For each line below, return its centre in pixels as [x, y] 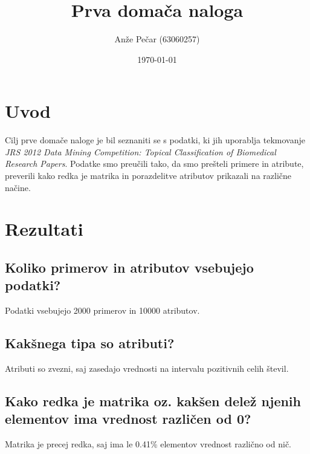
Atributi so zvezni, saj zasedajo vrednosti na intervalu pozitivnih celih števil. [147, 368]
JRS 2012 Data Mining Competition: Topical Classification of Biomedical [140, 151]
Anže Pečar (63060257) [157, 39]
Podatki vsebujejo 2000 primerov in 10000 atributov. [102, 310]
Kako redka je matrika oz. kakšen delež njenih [153, 400]
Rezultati [44, 229]
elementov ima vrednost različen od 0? [128, 419]
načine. [18, 187]
